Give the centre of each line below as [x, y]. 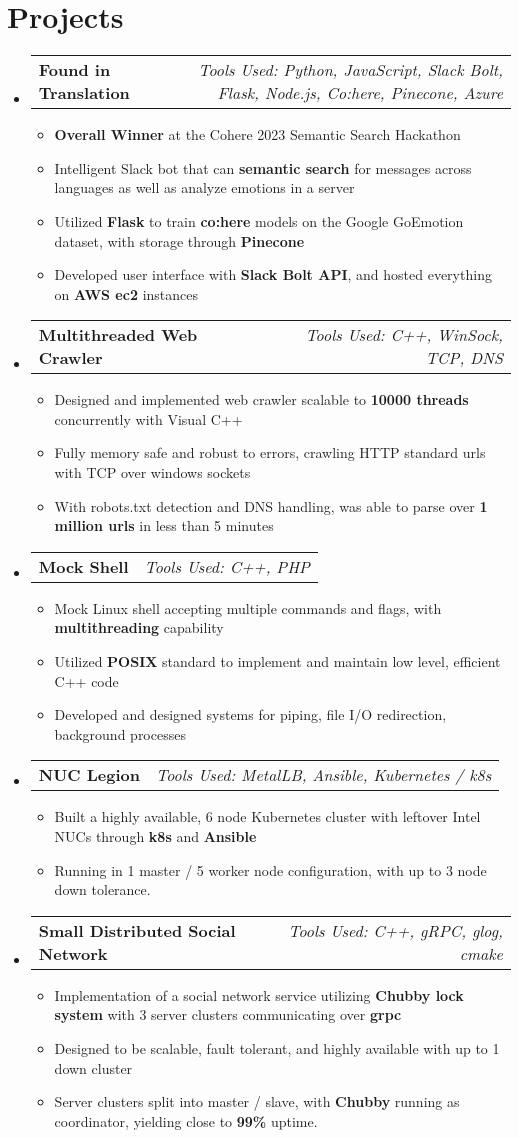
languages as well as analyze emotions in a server [204, 187]
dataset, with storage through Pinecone [179, 240]
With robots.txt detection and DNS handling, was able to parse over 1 [271, 505]
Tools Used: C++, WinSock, [404, 335]
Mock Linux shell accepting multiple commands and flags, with [248, 607]
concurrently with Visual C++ [148, 418]
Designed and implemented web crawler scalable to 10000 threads [261, 399]
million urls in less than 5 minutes [164, 525]
